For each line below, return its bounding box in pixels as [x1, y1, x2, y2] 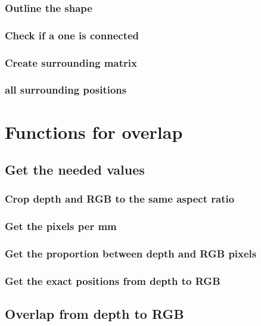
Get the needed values [5, 160, 145, 179]
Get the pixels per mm [5, 219, 117, 234]
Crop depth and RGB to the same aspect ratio [5, 191, 235, 206]
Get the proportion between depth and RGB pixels [5, 246, 257, 261]
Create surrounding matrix [5, 55, 137, 70]
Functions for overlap [5, 119, 183, 144]
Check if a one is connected [5, 27, 139, 42]
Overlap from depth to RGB [5, 305, 184, 323]
